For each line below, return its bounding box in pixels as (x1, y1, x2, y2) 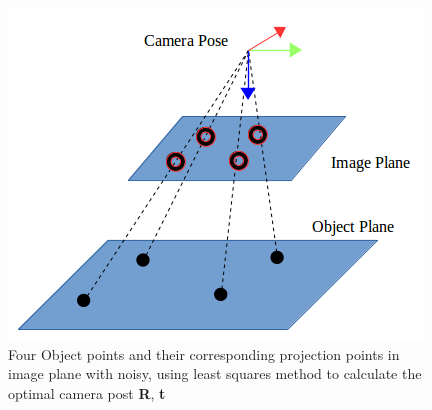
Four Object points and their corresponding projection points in (8, 343, 400, 364)
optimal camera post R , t (8, 382, 166, 403)
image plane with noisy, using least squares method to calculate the (8, 363, 422, 384)
